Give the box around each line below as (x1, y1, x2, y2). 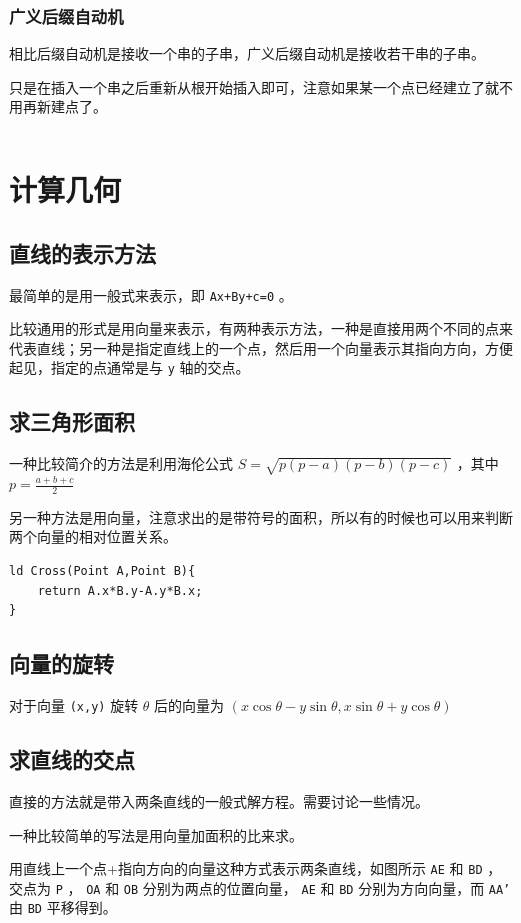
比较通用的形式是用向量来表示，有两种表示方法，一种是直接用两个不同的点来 (9, 318, 513, 339)
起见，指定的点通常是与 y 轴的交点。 (9, 357, 250, 378)
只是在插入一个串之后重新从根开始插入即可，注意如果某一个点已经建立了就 (9, 76, 499, 97)
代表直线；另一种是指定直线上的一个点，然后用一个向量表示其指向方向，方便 (9, 337, 513, 358)
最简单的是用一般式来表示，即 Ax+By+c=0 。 (9, 284, 293, 305)
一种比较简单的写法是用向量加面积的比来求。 (9, 824, 303, 845)
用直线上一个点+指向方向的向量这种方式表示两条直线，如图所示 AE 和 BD (9, 858, 483, 879)
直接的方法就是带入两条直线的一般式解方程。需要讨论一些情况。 (9, 790, 429, 811)
